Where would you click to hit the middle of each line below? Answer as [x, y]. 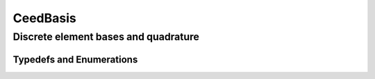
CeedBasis [44, 18]
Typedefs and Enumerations [75, 59]
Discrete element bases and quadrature [106, 37]
